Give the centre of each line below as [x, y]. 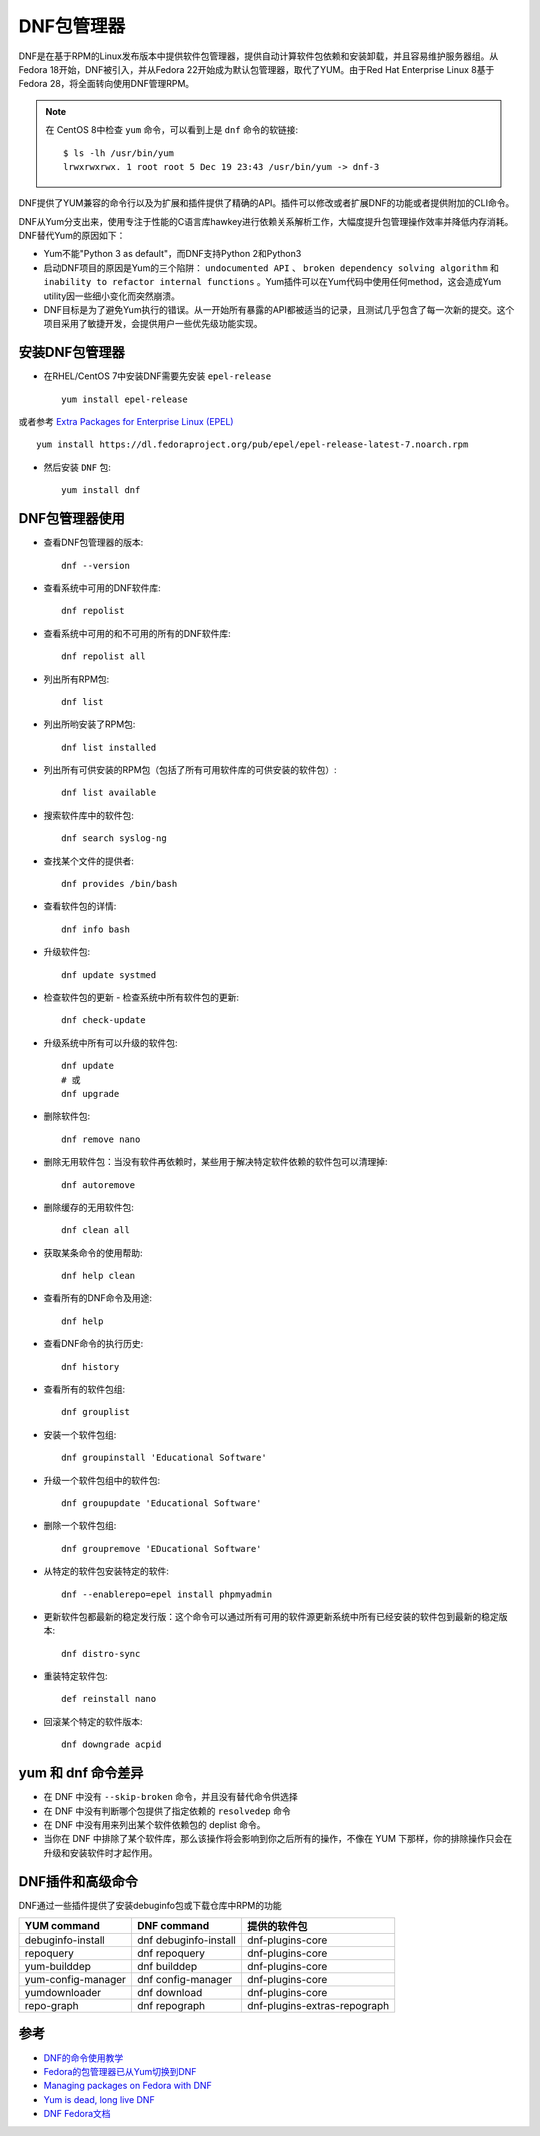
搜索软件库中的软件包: [89, 815]
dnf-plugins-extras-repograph [318, 2006]
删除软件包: [67, 1116]
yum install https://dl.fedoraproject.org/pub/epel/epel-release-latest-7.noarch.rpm [252, 444]
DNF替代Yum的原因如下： [72, 236]
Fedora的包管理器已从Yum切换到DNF [120, 2071]
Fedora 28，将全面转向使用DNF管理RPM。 [106, 84]
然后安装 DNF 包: [77, 467]
